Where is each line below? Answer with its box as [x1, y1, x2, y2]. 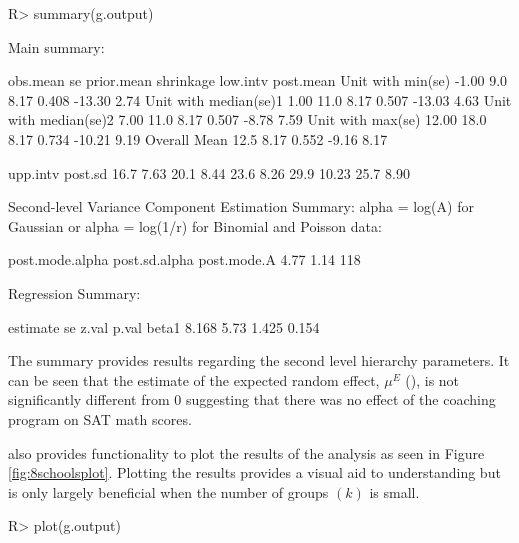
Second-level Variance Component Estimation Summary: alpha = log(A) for [8, 196, 474, 217]
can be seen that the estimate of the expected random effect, [8, 369, 380, 390]
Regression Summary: [8, 282, 141, 303]
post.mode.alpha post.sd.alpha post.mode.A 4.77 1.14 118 [8, 249, 361, 270]
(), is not [405, 369, 460, 390]
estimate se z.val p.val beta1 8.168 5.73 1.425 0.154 [8, 316, 320, 337]
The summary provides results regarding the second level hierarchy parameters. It [8, 350, 510, 371]
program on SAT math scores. [8, 408, 192, 429]
